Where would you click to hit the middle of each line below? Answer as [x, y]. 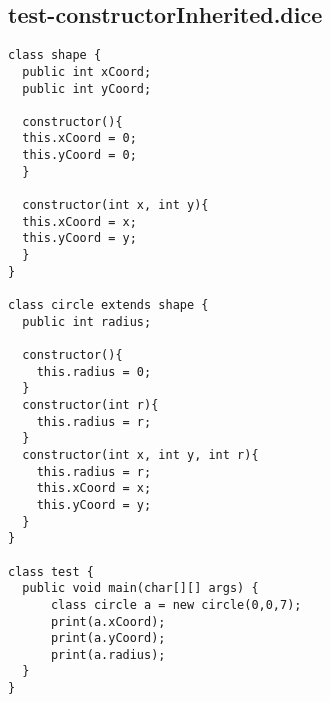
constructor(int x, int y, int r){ [140, 454]
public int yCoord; [87, 88]
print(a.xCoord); [108, 621]
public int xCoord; [87, 71]
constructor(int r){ [90, 404]
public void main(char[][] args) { [140, 588]
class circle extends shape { [108, 305]
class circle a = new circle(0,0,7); [176, 604]
